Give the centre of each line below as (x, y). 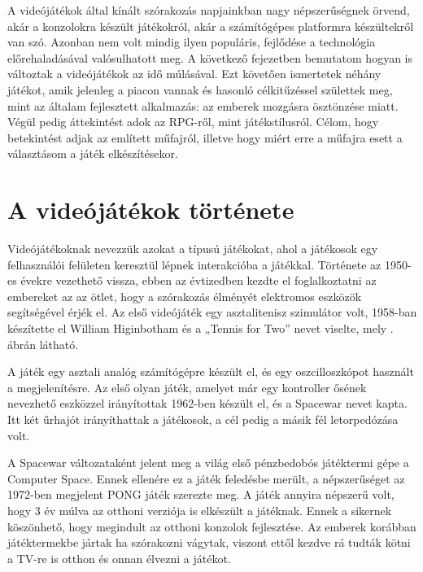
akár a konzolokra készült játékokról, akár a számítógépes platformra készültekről (211, 26)
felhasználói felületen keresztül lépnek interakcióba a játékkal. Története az (194, 264)
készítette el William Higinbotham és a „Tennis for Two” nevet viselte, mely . (201, 328)
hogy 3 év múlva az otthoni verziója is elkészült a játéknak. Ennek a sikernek (200, 510)
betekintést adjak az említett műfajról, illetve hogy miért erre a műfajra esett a (205, 137)
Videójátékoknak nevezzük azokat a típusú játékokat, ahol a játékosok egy (193, 249)
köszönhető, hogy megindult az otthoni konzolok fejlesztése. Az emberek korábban (212, 526)
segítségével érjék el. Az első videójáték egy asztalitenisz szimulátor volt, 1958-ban (212, 312)
